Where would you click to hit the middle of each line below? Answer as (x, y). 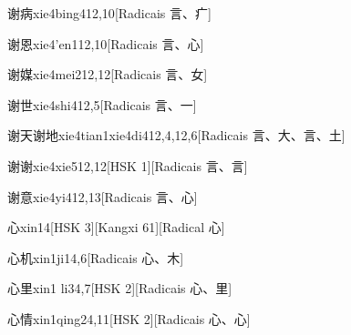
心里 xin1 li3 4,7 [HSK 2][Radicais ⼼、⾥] (120, 288)
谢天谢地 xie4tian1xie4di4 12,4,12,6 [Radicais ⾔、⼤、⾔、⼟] (176, 135)
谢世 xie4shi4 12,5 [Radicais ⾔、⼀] (102, 104)
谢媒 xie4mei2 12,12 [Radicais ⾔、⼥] (108, 74)
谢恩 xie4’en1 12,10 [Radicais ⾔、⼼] (106, 43)
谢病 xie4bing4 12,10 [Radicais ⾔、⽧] (109, 13)
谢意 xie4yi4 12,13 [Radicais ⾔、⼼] (103, 196)
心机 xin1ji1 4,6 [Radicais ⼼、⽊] (96, 257)
